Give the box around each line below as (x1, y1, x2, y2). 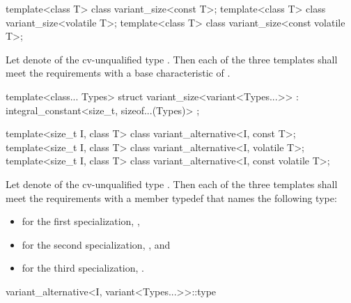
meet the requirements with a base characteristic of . (6, 65, 231, 80)
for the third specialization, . (22, 261, 144, 275)
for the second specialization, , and (22, 237, 171, 251)
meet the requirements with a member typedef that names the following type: (6, 190, 337, 205)
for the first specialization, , (22, 214, 140, 228)
